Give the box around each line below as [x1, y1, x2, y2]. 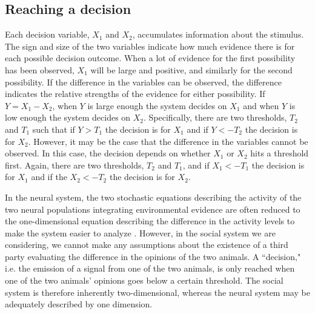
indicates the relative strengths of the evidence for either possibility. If [5, 87, 265, 100]
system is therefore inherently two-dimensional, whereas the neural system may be [5, 286, 310, 298]
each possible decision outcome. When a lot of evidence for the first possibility [5, 52, 296, 64]
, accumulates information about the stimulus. [132, 28, 304, 41]
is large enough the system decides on [87, 99, 227, 112]
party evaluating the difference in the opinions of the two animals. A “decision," [5, 250, 301, 262]
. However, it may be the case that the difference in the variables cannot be [28, 135, 308, 147]
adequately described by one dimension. [5, 298, 153, 310]
